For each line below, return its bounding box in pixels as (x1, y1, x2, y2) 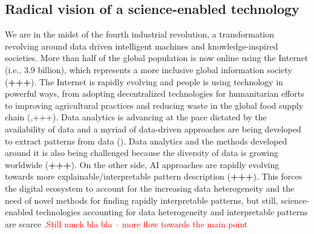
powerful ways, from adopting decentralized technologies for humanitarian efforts (5, 87, 304, 100)
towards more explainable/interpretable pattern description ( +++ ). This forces (5, 170, 303, 183)
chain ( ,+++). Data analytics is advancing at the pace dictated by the (5, 111, 267, 123)
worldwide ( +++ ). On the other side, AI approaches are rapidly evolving (5, 158, 280, 171)
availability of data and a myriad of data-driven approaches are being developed (5, 122, 301, 135)
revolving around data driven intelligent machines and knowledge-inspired (5, 39, 278, 52)
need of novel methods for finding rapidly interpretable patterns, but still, (5, 193, 278, 206)
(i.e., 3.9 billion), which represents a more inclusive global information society (5, 63, 292, 76)
